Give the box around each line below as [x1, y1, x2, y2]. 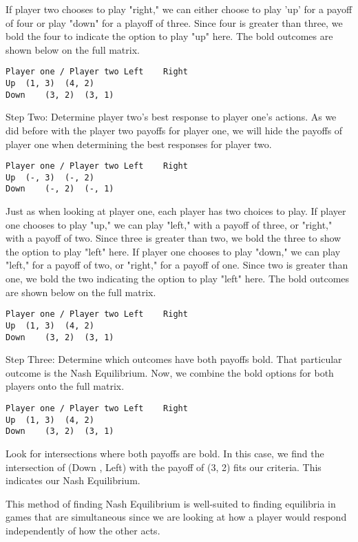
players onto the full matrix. [6, 379, 125, 393]
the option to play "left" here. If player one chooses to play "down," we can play [6, 244, 341, 258]
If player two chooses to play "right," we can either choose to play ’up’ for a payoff [6, 2, 352, 16]
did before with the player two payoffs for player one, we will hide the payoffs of [6, 123, 343, 137]
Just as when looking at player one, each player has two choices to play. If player [6, 204, 346, 218]
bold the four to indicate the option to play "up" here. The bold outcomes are [6, 29, 333, 43]
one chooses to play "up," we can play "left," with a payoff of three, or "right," [6, 217, 333, 231]
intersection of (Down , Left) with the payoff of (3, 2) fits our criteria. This [6, 459, 322, 474]
